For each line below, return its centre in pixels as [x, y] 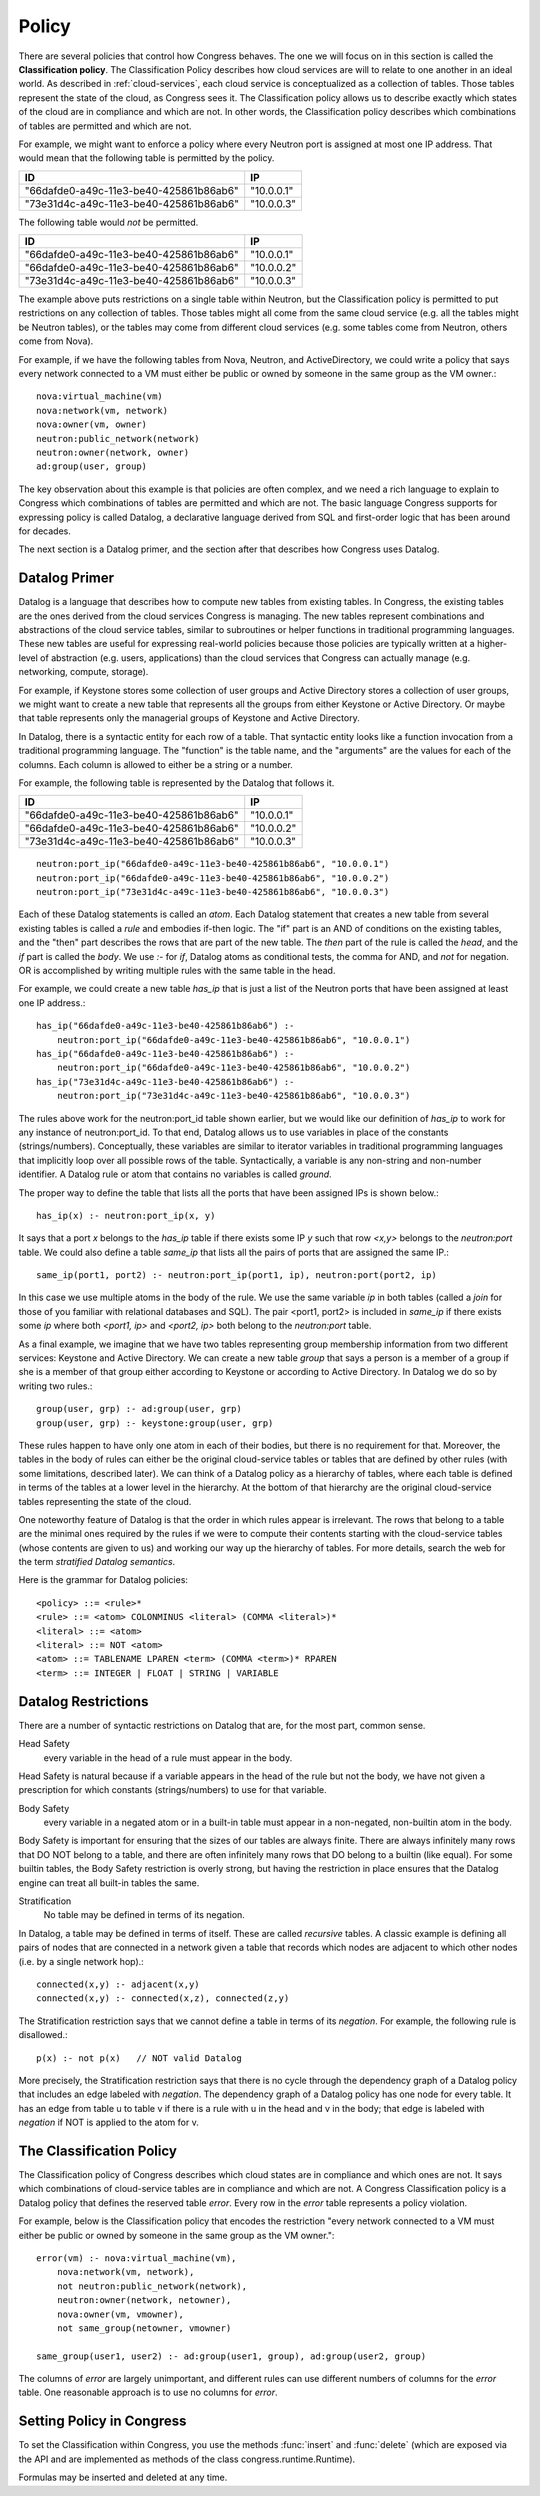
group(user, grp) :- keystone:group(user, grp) [155, 1423]
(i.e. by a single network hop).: [81, 1961]
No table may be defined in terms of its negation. [144, 1915]
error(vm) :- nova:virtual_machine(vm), [136, 2258]
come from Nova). [56, 341]
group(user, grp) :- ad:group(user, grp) [139, 1409]
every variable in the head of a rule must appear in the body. [168, 1757]
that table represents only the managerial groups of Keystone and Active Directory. [189, 718]
